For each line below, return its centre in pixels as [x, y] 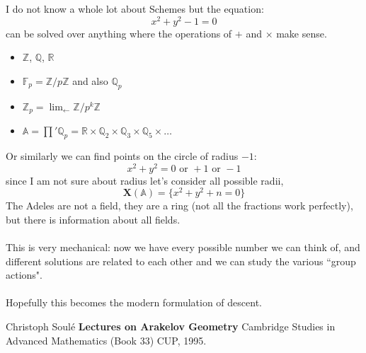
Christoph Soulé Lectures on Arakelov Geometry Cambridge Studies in [171, 326]
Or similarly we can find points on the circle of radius [122, 155]
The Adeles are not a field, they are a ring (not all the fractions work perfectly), [179, 206]
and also [90, 80]
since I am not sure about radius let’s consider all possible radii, [145, 180]
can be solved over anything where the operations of [119, 33]
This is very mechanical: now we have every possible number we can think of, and [183, 247]
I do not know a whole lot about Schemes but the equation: [135, 8]
